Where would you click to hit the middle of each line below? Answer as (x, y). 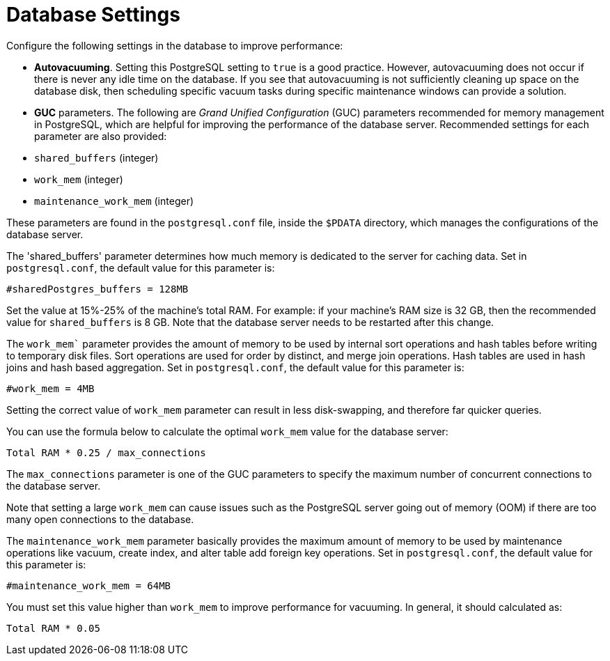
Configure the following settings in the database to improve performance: (175, 45)
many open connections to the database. (100, 519)
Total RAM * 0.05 (53, 628)
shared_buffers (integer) (96, 157)
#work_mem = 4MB (50, 388)
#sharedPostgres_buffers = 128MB (97, 289)
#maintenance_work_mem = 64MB (89, 585)
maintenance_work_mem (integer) (114, 201)
